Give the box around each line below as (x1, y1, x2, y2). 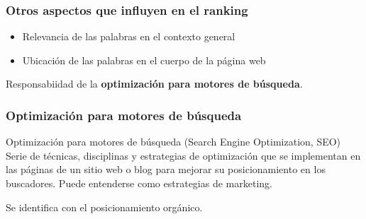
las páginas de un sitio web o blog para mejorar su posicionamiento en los (6, 162, 326, 177)
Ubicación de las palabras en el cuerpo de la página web (22, 52, 266, 67)
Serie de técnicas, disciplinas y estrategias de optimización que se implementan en (6, 148, 361, 162)
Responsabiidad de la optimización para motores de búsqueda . (6, 76, 303, 91)
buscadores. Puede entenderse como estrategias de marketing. (6, 176, 272, 190)
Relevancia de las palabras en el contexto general (22, 29, 235, 44)
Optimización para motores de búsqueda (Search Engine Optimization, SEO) (6, 134, 341, 149)
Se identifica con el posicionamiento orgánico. (6, 199, 203, 214)
